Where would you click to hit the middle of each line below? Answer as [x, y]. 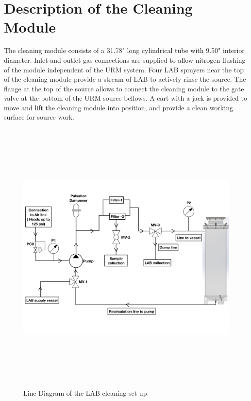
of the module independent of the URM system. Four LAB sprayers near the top [124, 69]
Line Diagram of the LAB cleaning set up [85, 392]
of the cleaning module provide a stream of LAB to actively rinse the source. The [125, 79]
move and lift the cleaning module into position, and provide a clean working [118, 107]
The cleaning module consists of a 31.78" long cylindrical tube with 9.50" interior [124, 50]
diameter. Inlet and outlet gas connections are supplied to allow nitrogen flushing [125, 60]
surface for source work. [39, 117]
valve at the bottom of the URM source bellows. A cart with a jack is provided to [126, 98]
